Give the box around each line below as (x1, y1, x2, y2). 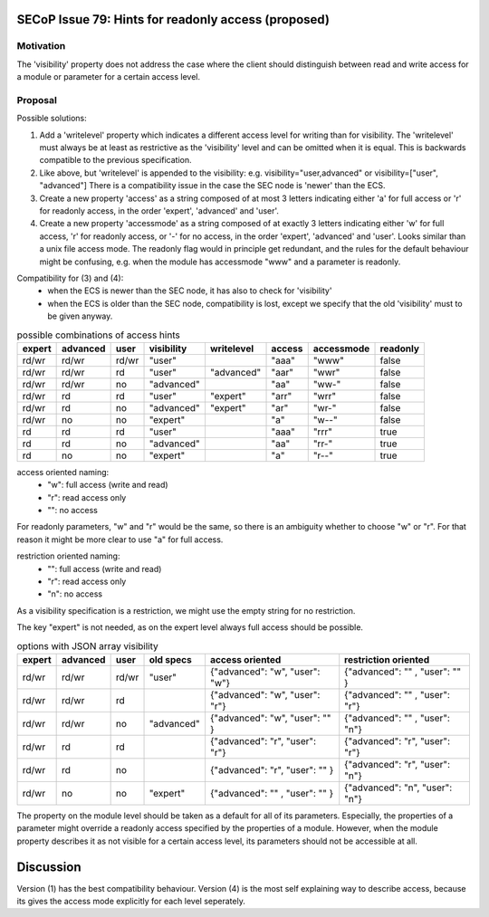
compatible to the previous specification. (39, 155, 192, 166)
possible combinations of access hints (16, 329, 180, 341)
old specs (149, 653, 192, 665)
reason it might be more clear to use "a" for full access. (16, 534, 224, 545)
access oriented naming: (16, 466, 110, 477)
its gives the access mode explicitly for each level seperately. (16, 896, 246, 907)
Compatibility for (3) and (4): (16, 272, 124, 283)
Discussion (16, 859, 81, 874)
